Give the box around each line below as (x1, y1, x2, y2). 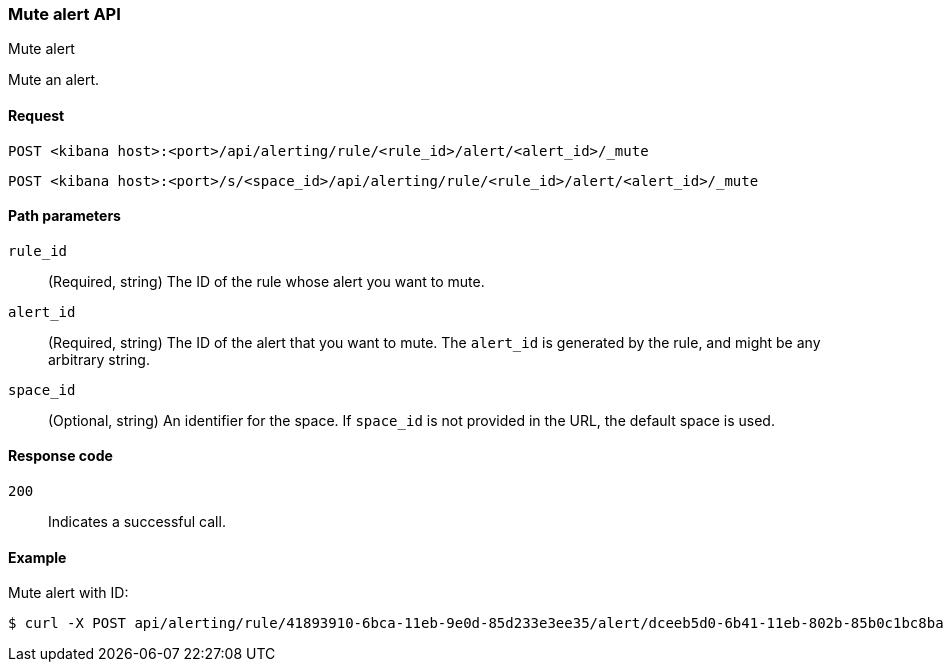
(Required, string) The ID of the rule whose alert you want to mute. (48, 272, 485, 290)
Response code (8, 447, 113, 465)
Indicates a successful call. (48, 513, 226, 531)
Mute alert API (8, 4, 121, 24)
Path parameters (8, 207, 121, 225)
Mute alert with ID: (8, 584, 129, 602)
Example (8, 548, 67, 566)
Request (8, 106, 65, 124)
